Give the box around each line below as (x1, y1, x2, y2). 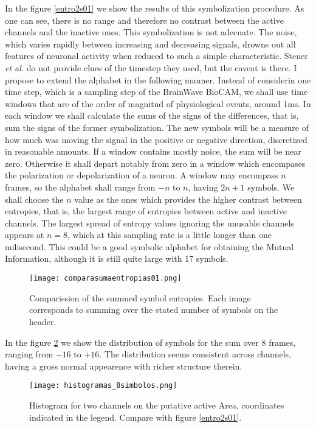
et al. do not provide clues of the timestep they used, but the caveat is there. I (5, 61, 297, 74)
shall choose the (5, 192, 64, 205)
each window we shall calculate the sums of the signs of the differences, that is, (5, 109, 299, 122)
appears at (5, 228, 44, 241)
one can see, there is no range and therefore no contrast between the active (5, 13, 284, 26)
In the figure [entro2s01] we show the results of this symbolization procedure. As (5, 2, 304, 14)
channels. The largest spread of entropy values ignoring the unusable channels (5, 216, 294, 229)
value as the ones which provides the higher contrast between (74, 192, 302, 205)
